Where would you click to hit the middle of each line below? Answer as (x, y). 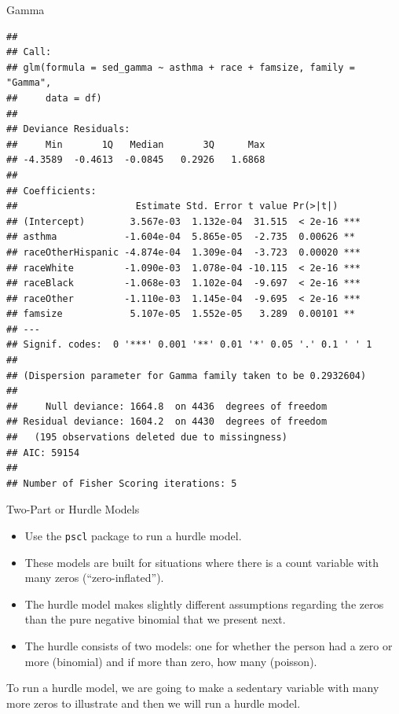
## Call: (29, 52)
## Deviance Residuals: (68, 129)
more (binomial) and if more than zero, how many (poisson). (171, 661)
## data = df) (54, 98)
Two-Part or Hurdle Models (73, 509)
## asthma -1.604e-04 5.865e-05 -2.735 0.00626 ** (181, 237)
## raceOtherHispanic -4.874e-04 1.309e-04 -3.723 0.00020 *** (184, 252)
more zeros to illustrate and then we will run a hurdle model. (154, 703)
